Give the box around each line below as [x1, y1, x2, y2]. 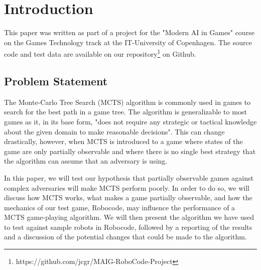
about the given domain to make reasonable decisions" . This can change [4, 126, 225, 137]
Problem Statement [4, 73, 108, 88]
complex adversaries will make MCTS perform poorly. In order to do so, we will [4, 182, 249, 193]
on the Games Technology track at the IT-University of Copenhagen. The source [4, 37, 252, 47]
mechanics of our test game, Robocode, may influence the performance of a [4, 202, 235, 212]
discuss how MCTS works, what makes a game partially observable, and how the [4, 192, 252, 203]
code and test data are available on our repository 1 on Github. [4, 47, 196, 59]
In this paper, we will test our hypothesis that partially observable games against [4, 172, 253, 183]
